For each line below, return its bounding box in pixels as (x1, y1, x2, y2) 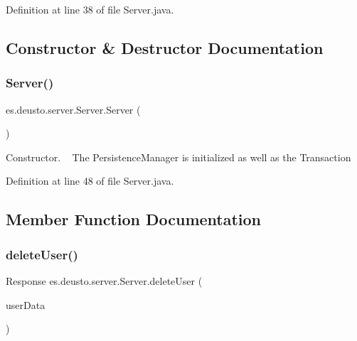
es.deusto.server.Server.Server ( (6, 102, 141, 117)
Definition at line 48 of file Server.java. (6, 173, 174, 188)
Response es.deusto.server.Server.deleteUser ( (6, 273, 203, 288)
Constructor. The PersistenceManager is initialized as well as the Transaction (6, 149, 351, 164)
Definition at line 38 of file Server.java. (6, 2, 174, 16)
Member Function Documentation (6, 208, 262, 230)
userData (6, 297, 46, 312)
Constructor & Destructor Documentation (6, 36, 324, 58)
